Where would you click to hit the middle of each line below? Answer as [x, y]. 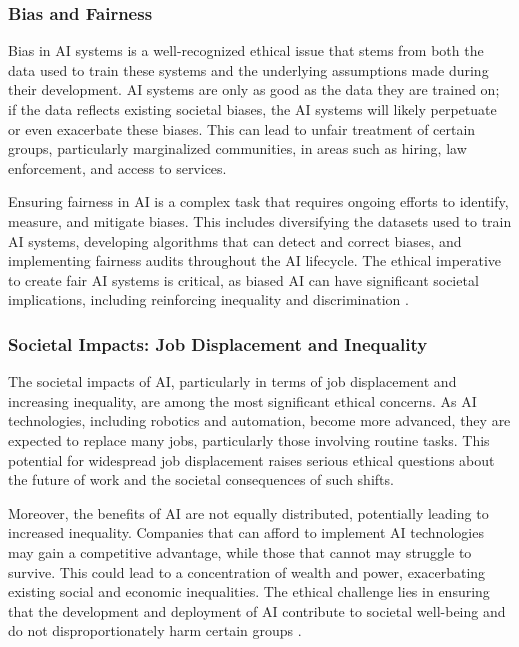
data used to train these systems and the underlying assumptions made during [248, 69]
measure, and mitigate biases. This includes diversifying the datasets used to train [260, 220]
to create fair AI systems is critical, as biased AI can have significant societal [243, 279]
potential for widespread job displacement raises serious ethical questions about [251, 459]
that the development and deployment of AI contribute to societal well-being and [257, 610]
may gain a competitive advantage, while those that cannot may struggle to [240, 551]
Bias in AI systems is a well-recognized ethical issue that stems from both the [246, 50]
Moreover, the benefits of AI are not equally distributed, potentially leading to [248, 512]
